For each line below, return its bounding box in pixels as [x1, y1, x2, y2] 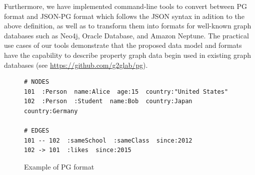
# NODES [24, 78, 49, 86]
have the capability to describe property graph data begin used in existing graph [4, 49, 251, 60]
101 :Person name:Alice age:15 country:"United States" [24, 88, 228, 95]
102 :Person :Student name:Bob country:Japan [24, 98, 192, 105]
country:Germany [24, 107, 78, 115]
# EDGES [24, 127, 49, 135]
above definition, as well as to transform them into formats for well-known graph [4, 20, 251, 31]
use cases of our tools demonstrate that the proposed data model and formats [4, 40, 242, 50]
